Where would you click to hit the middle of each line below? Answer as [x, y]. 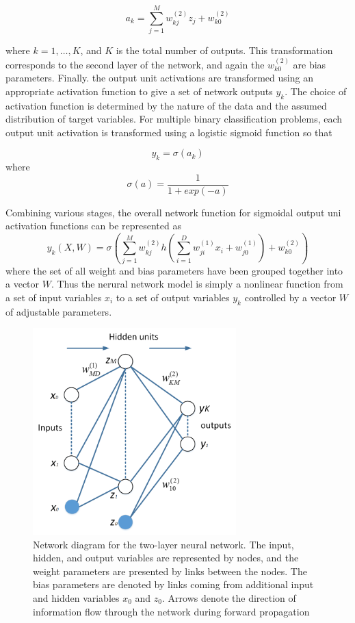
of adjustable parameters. [59, 311]
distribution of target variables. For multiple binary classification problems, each [174, 119]
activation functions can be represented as [93, 226]
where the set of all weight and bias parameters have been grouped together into [174, 270]
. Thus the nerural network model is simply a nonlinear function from [197, 284]
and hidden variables [76, 597]
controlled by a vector [290, 297]
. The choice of [316, 91]
